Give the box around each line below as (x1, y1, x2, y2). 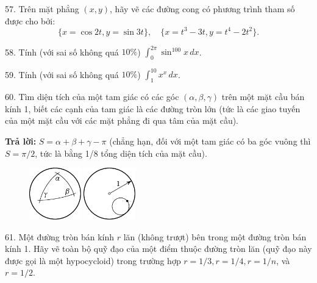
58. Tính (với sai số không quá (5, 45, 119, 58)
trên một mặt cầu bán (221, 90, 305, 103)
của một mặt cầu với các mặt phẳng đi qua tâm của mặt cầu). (5, 114, 239, 127)
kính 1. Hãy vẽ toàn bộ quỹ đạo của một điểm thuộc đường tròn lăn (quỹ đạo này (5, 242, 312, 255)
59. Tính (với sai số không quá (5, 68, 119, 81)
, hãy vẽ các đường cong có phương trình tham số (110, 2, 295, 15)
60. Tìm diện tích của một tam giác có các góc (5, 90, 179, 103)
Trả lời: (5, 135, 37, 148)
